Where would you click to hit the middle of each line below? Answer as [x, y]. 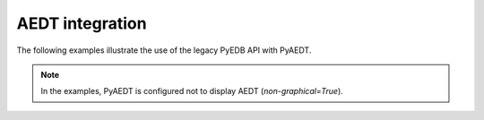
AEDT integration [82, 23]
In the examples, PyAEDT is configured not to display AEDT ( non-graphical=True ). [192, 91]
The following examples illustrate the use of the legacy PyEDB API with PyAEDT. [164, 50]
